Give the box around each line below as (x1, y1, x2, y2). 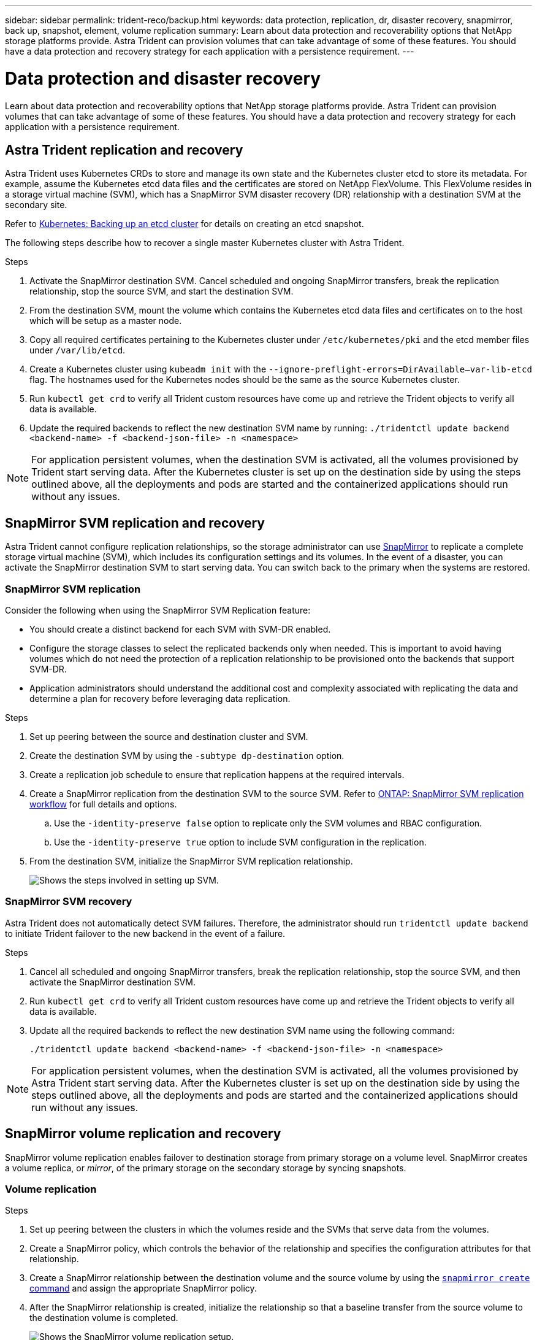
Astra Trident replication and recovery (5, 142, 243, 158)
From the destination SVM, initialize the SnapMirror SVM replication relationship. (29, 855, 353, 866)
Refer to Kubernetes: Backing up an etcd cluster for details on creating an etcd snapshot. (5, 218, 364, 229)
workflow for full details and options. (29, 798, 177, 809)
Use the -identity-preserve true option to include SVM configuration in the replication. (54, 836, 427, 847)
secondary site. (5, 199, 67, 210)
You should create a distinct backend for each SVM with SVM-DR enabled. (29, 623, 331, 634)
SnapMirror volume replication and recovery (5, 1126, 281, 1142)
